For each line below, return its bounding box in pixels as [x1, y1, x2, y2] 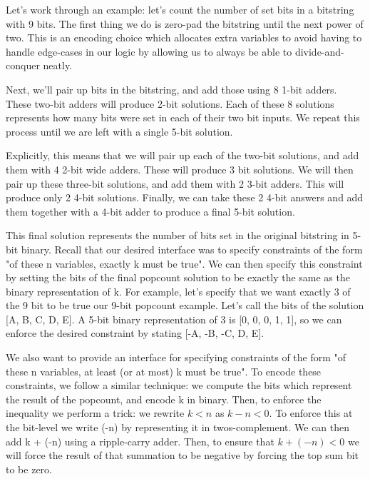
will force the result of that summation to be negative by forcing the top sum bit [6, 448, 359, 463]
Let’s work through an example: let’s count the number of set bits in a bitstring [6, 2, 354, 16]
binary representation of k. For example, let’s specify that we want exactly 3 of [6, 283, 351, 298]
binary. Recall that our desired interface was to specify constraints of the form [21, 241, 363, 256]
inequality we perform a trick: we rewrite [6, 405, 185, 420]
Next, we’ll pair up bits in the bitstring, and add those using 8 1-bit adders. [6, 81, 337, 96]
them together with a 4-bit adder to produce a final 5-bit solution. [6, 203, 295, 218]
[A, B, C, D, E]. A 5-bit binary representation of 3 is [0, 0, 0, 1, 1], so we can [6, 311, 342, 326]
